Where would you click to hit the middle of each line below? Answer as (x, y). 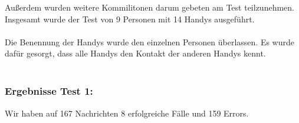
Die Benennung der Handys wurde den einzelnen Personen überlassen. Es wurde (149, 41)
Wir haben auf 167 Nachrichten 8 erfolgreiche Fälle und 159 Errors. (127, 113)
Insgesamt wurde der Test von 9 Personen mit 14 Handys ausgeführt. (130, 19)
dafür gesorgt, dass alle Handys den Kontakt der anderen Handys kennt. (135, 53)
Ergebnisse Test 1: (49, 91)
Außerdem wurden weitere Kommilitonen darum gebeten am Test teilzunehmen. (149, 7)
